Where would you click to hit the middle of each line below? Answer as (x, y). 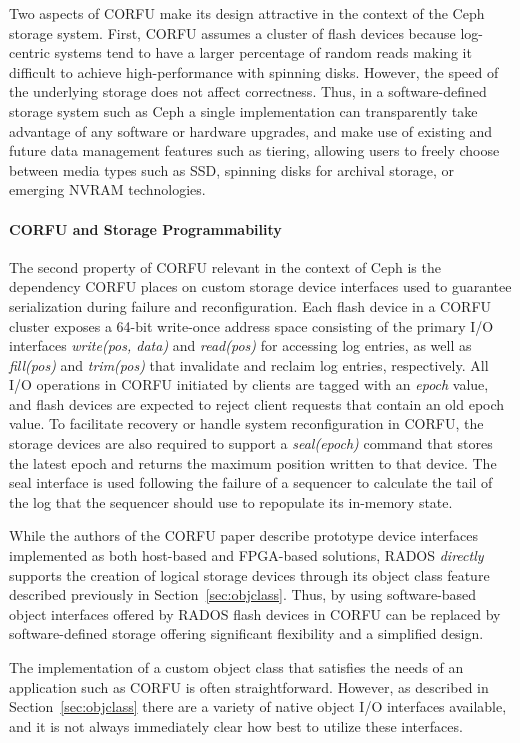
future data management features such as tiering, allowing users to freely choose (254, 150)
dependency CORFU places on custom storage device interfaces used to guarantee (260, 286)
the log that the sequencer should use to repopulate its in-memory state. (231, 501)
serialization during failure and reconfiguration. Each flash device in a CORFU (250, 305)
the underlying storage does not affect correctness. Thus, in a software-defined (248, 91)
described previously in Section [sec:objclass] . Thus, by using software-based (243, 594)
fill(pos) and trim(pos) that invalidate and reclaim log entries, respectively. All (249, 364)
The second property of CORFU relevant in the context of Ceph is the (225, 266)
